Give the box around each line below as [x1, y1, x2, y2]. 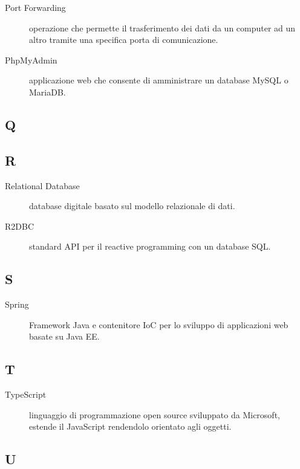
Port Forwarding [5, 1, 66, 13]
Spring [5, 298, 29, 311]
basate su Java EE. [29, 330, 100, 343]
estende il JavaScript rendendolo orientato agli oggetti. [29, 420, 232, 433]
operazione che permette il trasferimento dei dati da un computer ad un [29, 21, 296, 34]
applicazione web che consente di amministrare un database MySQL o [29, 74, 289, 86]
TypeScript [5, 388, 47, 401]
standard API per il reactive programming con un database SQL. [29, 240, 271, 253]
